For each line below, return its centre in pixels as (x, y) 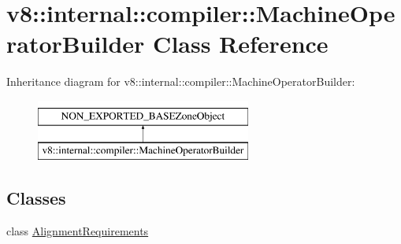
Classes (36, 198)
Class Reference (241, 44)
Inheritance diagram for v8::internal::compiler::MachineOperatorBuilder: (181, 81)
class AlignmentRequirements (78, 231)
